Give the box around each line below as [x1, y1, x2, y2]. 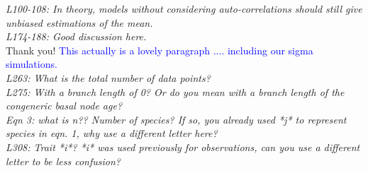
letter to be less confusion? [6, 153, 121, 168]
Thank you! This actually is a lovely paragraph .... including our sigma [6, 42, 313, 57]
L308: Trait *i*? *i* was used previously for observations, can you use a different [6, 139, 360, 154]
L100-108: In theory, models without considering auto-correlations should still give [6, 1, 362, 16]
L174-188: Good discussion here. [6, 29, 147, 44]
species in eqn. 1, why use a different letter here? [6, 126, 218, 141]
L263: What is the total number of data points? [6, 70, 211, 85]
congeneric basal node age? [6, 98, 123, 113]
